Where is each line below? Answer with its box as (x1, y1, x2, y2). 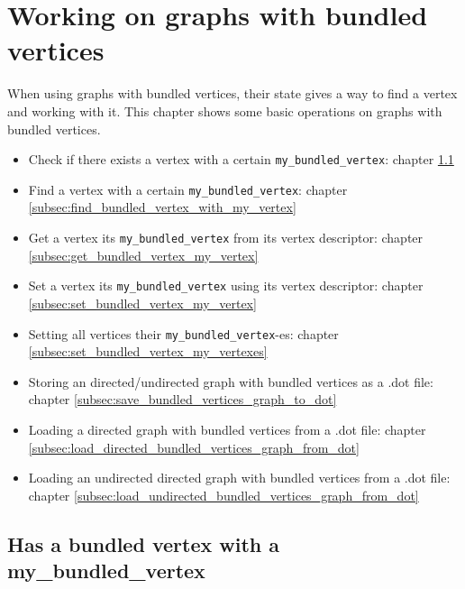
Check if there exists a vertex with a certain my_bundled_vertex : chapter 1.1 (28, 150, 454, 169)
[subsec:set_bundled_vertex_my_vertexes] (28, 342, 268, 361)
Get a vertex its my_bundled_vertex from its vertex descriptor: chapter (28, 228, 424, 246)
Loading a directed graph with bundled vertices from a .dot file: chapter (28, 419, 426, 438)
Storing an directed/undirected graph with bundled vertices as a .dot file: (28, 372, 433, 391)
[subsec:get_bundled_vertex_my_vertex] (28, 245, 259, 264)
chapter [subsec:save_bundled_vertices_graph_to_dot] (28, 390, 337, 409)
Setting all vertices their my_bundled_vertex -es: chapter (28, 324, 339, 343)
